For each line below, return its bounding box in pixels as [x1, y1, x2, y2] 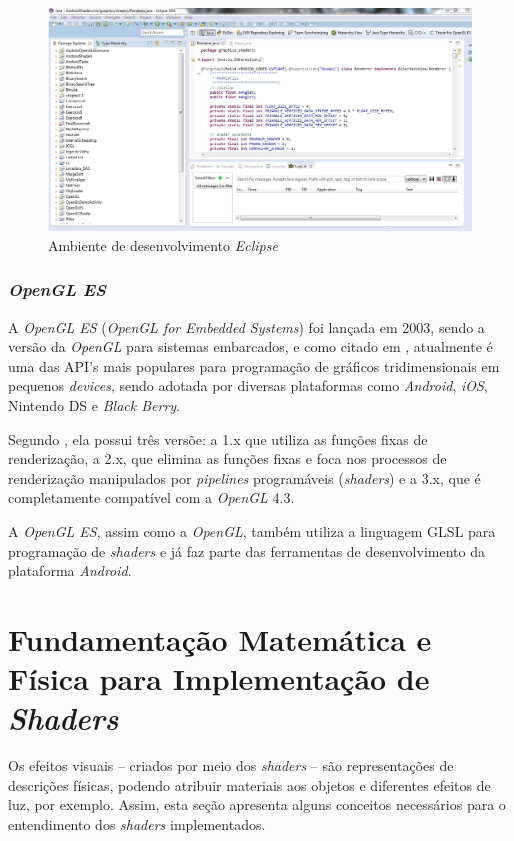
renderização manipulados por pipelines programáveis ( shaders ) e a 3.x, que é [8, 467, 481, 488]
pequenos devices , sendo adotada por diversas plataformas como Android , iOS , [8, 375, 488, 396]
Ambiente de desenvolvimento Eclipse [48, 234, 278, 255]
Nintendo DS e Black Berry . [8, 394, 181, 415]
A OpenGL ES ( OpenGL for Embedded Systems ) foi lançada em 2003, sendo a [8, 316, 485, 337]
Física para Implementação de [8, 658, 430, 699]
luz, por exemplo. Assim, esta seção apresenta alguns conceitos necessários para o [8, 794, 506, 815]
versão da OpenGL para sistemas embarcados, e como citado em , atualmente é [8, 336, 493, 357]
